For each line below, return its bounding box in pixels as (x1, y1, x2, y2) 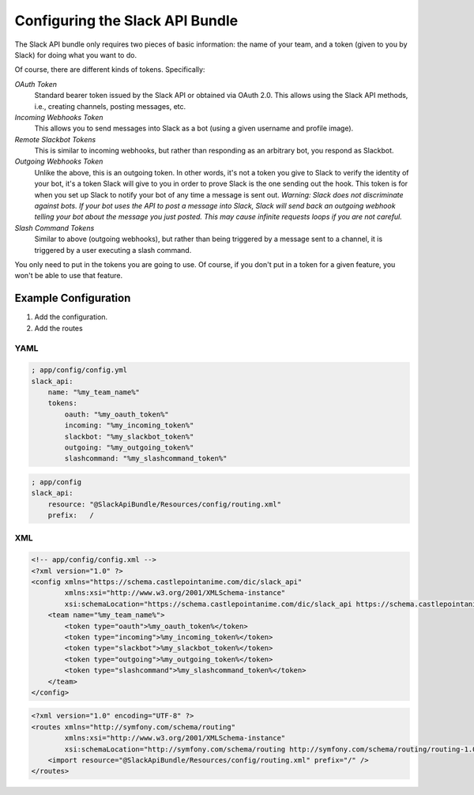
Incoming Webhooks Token (14, 112, 103, 122)
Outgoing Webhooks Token (14, 156, 103, 166)
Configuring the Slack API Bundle (14, 12, 239, 29)
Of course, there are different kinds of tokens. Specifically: (14, 65, 205, 74)
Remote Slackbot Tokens (14, 134, 96, 144)
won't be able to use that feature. (14, 271, 122, 281)
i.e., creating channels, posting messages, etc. (34, 101, 186, 111)
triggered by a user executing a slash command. (34, 245, 192, 254)
